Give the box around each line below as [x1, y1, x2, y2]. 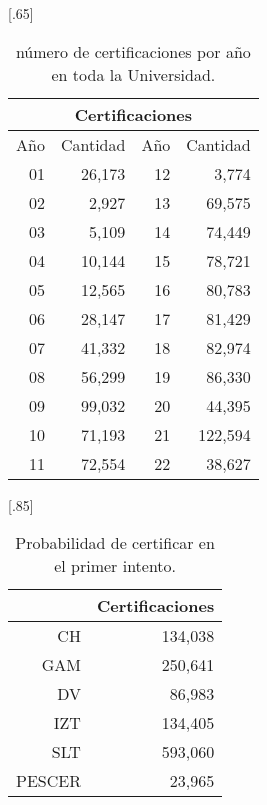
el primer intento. [54, 554, 177, 578]
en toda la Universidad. [51, 62, 216, 86]
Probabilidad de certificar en [15, 531, 215, 555]
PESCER [16, 769, 81, 793]
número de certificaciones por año [15, 39, 251, 63]
